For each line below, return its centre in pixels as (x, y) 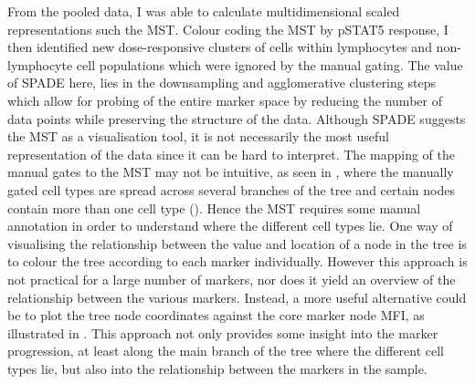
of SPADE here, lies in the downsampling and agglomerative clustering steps (222, 83)
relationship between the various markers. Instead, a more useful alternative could (237, 297)
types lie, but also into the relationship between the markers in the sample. (217, 368)
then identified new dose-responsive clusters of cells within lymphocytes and (220, 47)
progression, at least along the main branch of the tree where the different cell (226, 351)
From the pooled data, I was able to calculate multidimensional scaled (204, 11)
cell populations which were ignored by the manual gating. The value (269, 64)
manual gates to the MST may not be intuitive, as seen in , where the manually (231, 172)
